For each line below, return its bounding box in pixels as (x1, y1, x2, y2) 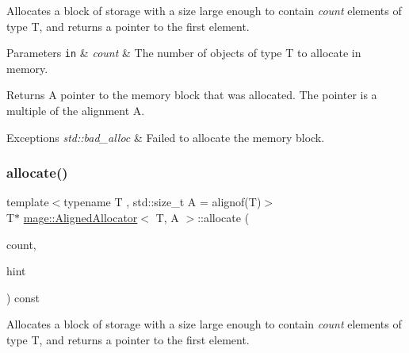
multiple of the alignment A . (6, 102, 145, 119)
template (6, 194, 49, 210)
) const (6, 289, 40, 305)
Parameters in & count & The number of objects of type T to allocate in (6, 44, 361, 61)
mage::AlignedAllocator (23, 209, 138, 226)
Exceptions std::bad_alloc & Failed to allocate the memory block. (6, 129, 325, 145)
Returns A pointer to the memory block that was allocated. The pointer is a (6, 86, 377, 103)
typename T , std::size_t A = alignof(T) (63, 194, 262, 210)
